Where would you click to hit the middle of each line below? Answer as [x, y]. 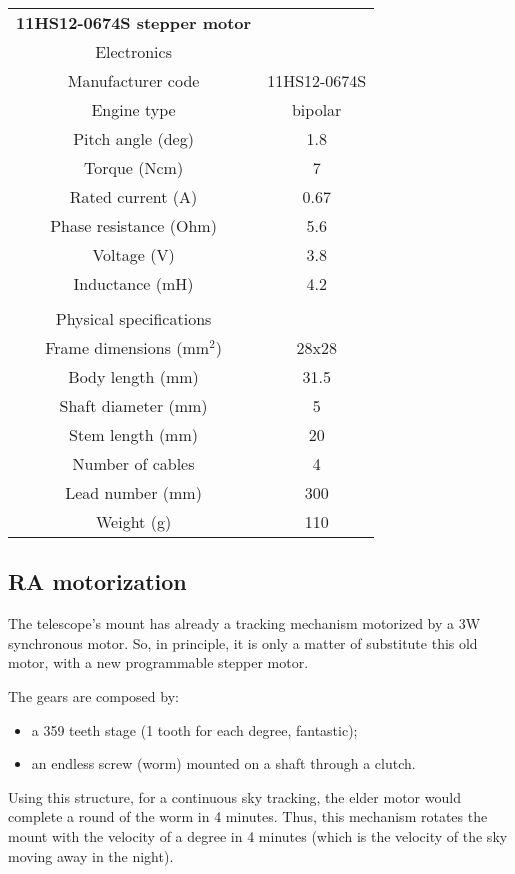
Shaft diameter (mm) [133, 405]
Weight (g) [134, 521]
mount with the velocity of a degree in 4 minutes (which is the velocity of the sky [258, 835]
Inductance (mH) [133, 283]
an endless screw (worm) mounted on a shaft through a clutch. [223, 763]
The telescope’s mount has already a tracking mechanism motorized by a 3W [244, 623]
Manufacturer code [133, 80]
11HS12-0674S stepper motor [134, 22]
